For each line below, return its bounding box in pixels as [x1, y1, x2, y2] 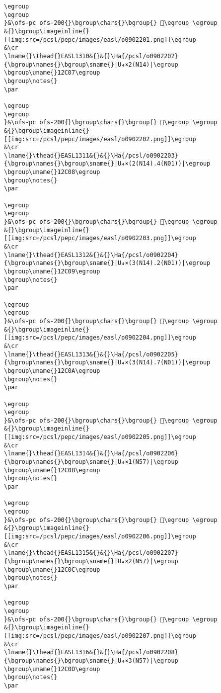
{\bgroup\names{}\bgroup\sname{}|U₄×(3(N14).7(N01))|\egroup [4, 359, 211, 366]
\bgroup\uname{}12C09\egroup [4, 268, 100, 275]
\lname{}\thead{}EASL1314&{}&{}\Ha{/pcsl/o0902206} [4, 450, 178, 457]
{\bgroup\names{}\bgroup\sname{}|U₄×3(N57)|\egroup [4, 657, 178, 664]
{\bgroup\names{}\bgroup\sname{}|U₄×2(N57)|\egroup [4, 557, 178, 565]
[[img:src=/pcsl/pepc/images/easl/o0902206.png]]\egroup [4, 533, 196, 540]
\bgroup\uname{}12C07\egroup [4, 69, 100, 77]
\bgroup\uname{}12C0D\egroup [4, 665, 100, 673]
